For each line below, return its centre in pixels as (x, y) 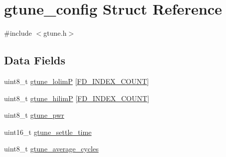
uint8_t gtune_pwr (34, 115)
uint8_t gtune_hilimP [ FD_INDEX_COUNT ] (77, 98)
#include (18, 33)
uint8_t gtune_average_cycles (51, 149)
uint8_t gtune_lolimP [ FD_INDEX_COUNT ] (77, 81)
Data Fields (35, 60)
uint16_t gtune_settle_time (48, 132)
